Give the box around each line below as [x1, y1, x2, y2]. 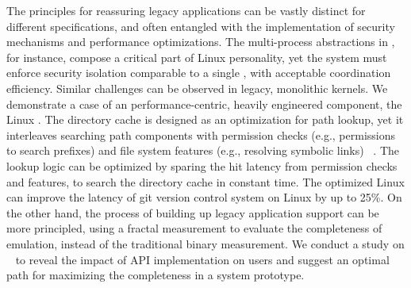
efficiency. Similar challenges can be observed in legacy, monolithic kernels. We [6, 79, 388, 96]
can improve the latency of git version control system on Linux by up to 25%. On [6, 189, 402, 205]
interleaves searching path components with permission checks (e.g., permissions [6, 126, 396, 143]
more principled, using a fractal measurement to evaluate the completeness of [6, 220, 382, 236]
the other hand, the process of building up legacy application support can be [6, 204, 379, 221]
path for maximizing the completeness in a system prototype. [6, 267, 305, 283]
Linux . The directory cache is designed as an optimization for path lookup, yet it [6, 111, 404, 128]
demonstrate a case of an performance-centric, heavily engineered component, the [6, 95, 402, 112]
